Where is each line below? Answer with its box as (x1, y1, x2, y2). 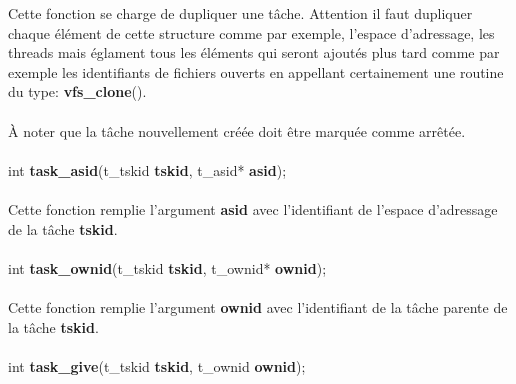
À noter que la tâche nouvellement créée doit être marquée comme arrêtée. (8, 120, 466, 141)
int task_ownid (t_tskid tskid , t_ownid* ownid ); (8, 257, 327, 278)
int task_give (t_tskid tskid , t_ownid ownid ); (8, 355, 306, 376)
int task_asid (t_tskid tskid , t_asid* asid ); (8, 159, 287, 180)
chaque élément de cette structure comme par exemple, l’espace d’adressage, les (8, 22, 495, 43)
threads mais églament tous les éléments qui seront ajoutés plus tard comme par (8, 42, 500, 63)
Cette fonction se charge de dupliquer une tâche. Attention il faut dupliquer (8, 3, 473, 23)
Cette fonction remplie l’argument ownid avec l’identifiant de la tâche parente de (8, 296, 508, 317)
